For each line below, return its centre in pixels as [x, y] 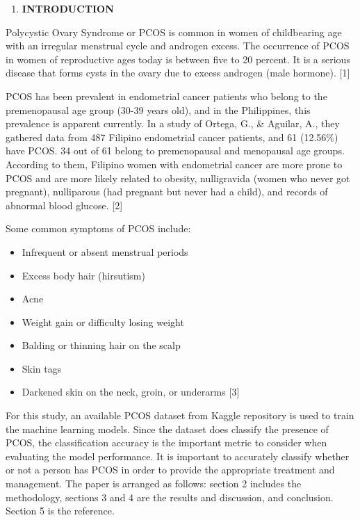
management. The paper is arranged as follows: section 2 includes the [154, 484]
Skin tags [42, 368]
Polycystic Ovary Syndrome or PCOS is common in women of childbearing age [174, 32]
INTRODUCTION [68, 8]
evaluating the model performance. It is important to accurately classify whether [178, 456]
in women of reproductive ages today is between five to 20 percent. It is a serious [178, 59]
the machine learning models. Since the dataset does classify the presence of [167, 429]
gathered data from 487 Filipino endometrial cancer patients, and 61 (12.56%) [172, 137]
